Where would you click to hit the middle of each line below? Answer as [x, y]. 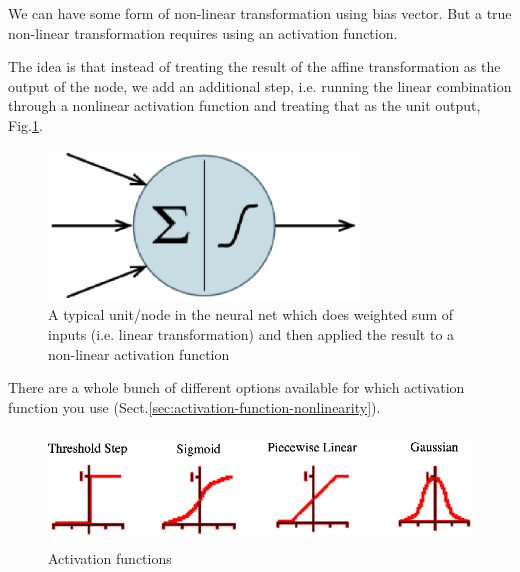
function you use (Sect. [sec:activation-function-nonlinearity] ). [194, 406]
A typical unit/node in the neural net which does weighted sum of [251, 314]
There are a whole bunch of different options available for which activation [236, 387]
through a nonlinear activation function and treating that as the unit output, [244, 105]
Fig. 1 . [25, 124]
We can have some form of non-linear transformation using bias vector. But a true [260, 13]
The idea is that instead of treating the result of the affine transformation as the [254, 66]
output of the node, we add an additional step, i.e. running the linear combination [260, 85]
